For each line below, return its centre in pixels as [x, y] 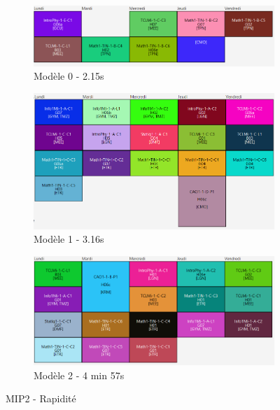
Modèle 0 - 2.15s [69, 76]
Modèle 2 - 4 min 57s [79, 375]
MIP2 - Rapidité [41, 398]
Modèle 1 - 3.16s [69, 239]
